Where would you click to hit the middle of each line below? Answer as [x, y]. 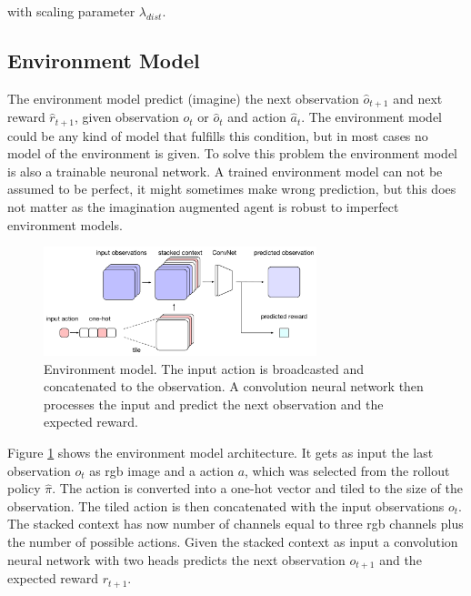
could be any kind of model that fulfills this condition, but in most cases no [218, 135]
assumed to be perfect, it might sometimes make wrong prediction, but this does [232, 189]
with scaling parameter [71, 11]
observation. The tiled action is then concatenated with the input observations [226, 505]
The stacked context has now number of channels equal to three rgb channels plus [235, 524]
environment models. [65, 224]
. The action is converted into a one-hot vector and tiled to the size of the [257, 488]
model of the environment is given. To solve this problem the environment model [232, 153]
